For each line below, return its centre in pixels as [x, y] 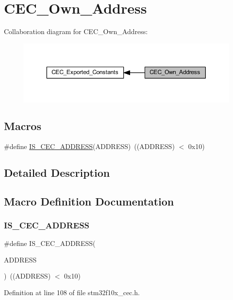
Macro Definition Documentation [89, 201]
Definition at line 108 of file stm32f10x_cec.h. [72, 292]
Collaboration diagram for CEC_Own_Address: [76, 31]
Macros [23, 126]
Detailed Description [57, 172]
